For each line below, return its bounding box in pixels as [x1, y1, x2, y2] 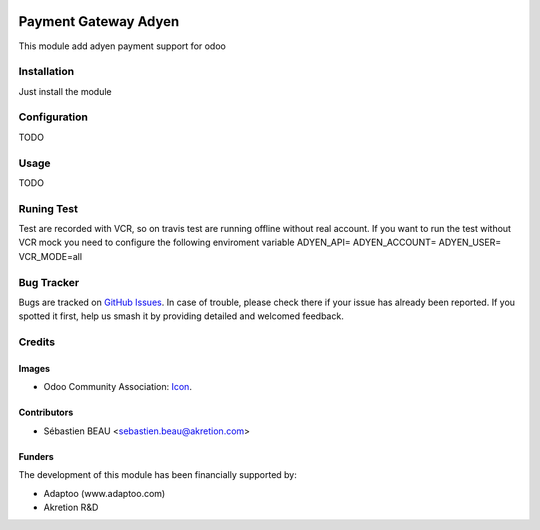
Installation [18, 65, 75, 79]
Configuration [18, 110, 89, 124]
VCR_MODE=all [18, 250, 83, 262]
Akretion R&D [43, 501, 99, 513]
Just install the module [18, 85, 112, 97]
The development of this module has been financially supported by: [18, 469, 297, 481]
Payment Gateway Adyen [18, 13, 180, 30]
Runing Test [18, 201, 79, 215]
